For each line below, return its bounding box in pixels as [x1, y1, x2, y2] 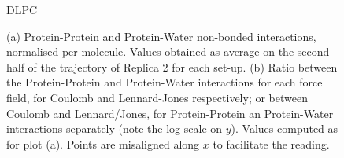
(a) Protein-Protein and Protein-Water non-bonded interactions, [6, 28, 316, 44]
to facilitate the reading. [213, 135, 330, 152]
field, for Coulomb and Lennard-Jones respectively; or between [6, 89, 308, 105]
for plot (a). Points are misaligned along [6, 135, 200, 152]
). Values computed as [231, 120, 338, 137]
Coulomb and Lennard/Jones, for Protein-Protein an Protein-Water [6, 105, 334, 121]
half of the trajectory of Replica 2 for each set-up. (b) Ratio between [6, 58, 338, 75]
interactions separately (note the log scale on [6, 120, 223, 137]
